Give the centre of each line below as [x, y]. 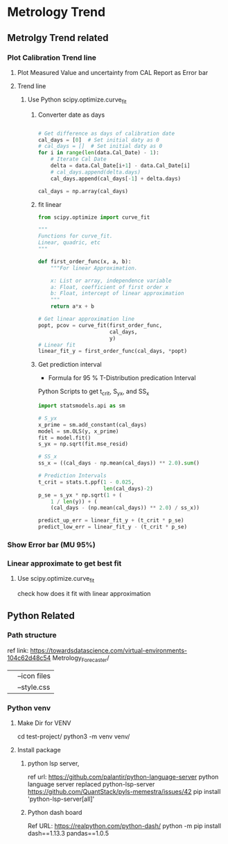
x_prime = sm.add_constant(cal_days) [92, 424]
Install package [39, 750]
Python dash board [55, 812]
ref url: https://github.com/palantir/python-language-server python [123, 777]
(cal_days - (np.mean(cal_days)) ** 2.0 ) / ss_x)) [125, 508]
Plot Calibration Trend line [52, 58]
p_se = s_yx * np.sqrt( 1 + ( [80, 495]
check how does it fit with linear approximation [84, 594]
